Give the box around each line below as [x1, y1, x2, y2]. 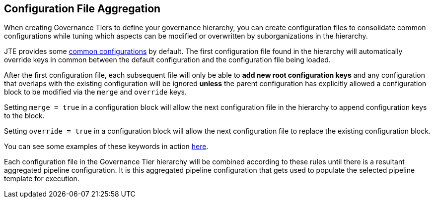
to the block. [4, 111, 45, 120]
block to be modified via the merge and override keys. [4, 88, 187, 97]
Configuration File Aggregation [4, 2, 161, 15]
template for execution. [4, 174, 79, 183]
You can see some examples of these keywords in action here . [4, 142, 209, 151]
